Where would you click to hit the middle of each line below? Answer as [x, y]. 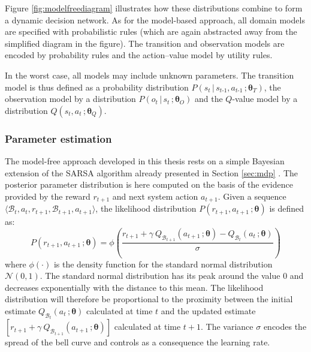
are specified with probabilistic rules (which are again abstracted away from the [151, 31]
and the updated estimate [208, 310]
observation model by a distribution [70, 99]
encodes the [285, 327]
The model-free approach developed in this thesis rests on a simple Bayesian [145, 160]
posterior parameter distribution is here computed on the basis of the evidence [149, 184]
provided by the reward [48, 196]
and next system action [155, 196]
